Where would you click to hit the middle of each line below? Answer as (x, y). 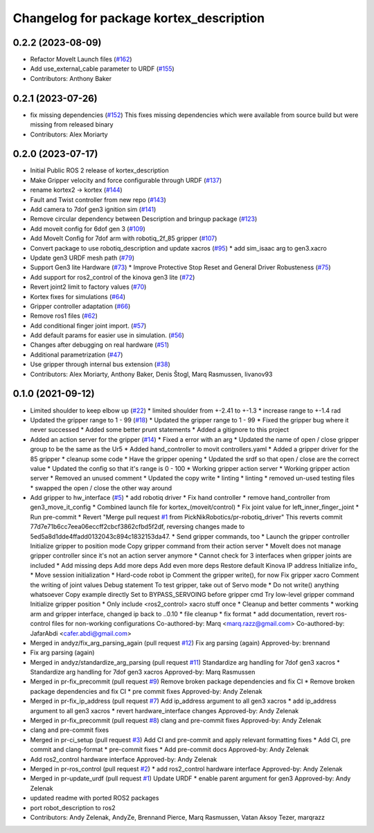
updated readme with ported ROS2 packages (95, 798)
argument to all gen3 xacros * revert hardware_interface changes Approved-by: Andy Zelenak (164, 710)
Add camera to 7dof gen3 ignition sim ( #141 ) (93, 209)
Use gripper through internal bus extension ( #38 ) (100, 364)
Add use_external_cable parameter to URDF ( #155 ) (102, 69)
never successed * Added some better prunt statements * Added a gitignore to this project (160, 430)
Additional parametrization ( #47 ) (77, 355)
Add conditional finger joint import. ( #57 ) (88, 325)
